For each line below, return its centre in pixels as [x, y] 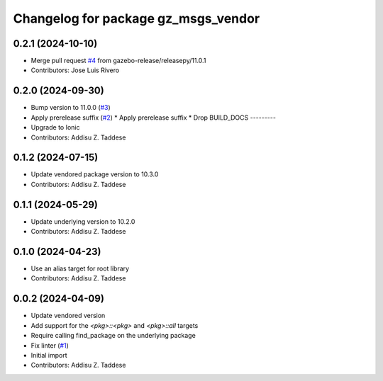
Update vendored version [68, 316]
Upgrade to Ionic [55, 127]
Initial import [49, 355]
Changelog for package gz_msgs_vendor [137, 18]
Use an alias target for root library [80, 268]
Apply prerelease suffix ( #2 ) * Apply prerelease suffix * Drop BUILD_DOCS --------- [154, 118]
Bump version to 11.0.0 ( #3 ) [71, 108]
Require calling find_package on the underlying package [113, 336]
